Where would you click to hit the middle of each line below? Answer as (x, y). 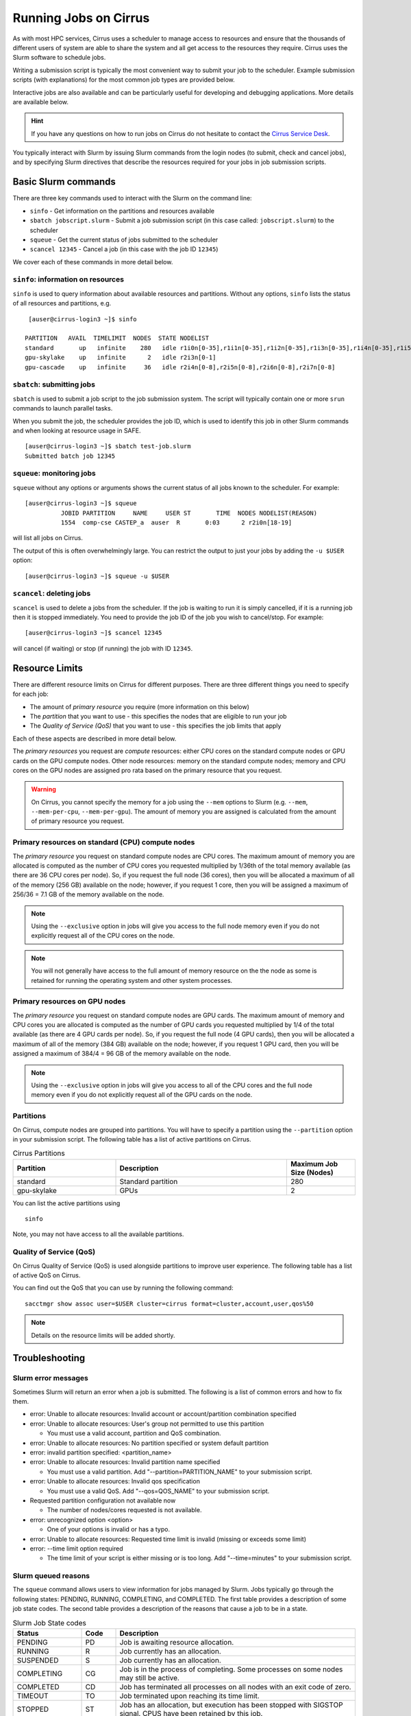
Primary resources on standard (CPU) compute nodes (104, 842)
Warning (43, 789)
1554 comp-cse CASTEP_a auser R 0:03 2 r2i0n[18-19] (176, 522)
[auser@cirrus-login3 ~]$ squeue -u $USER (97, 576)
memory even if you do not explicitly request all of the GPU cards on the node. (142, 1095)
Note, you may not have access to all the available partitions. (98, 1234)
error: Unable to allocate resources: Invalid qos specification (115, 1481)
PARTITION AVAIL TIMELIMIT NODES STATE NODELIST (117, 338)
